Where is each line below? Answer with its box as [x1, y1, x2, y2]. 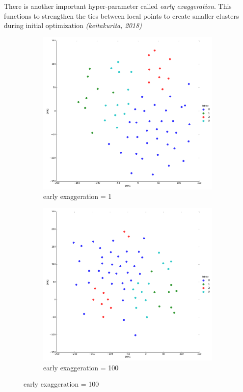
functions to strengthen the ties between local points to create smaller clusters [4, 10, 239, 21]
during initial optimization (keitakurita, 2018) [4, 20, 142, 30]
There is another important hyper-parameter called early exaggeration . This [4, 1, 232, 11]
